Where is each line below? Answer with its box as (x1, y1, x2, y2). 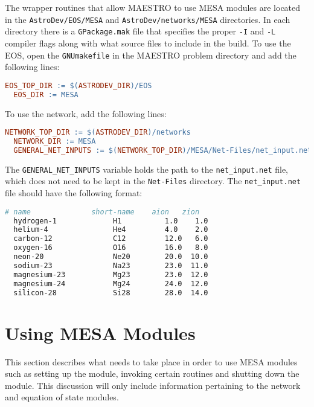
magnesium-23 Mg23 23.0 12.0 (13, 270, 208, 279)
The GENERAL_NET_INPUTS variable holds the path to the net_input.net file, (5, 162, 289, 175)
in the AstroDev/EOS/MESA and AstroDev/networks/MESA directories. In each (5, 13, 290, 25)
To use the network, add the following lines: (5, 107, 167, 120)
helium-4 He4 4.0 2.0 (13, 225, 208, 234)
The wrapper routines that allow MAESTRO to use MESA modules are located (5, 1, 301, 13)
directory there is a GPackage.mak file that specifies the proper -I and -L (5, 25, 276, 37)
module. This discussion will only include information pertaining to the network (5, 379, 301, 391)
